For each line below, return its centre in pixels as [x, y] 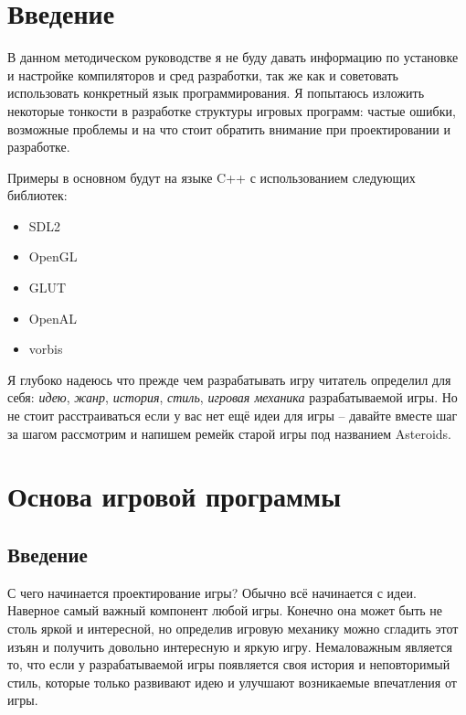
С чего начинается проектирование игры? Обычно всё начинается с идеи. [212, 592]
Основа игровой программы [174, 496]
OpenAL [53, 318]
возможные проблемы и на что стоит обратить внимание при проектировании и [229, 128]
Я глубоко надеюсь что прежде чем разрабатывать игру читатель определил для [229, 379]
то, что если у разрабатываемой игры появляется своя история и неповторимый [229, 664]
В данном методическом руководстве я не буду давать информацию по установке [233, 57]
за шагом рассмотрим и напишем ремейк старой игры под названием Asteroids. [229, 433]
